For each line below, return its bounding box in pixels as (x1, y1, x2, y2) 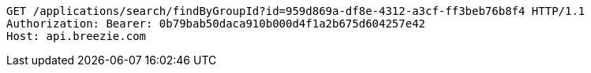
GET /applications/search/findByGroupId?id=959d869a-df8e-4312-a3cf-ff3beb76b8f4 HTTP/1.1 (6, 5, 585, 17)
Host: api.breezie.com (6, 30, 147, 42)
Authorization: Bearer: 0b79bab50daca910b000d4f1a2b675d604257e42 (6, 17, 426, 30)
